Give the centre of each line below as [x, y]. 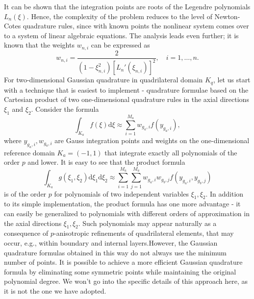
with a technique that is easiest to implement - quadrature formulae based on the [126, 89]
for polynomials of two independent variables [121, 193]
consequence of [26, 233]
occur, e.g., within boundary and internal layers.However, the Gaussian [111, 242]
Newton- [227, 16]
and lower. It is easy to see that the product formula [106, 162]
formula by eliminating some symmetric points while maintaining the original [120, 271]
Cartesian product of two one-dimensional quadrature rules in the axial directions [127, 99]
